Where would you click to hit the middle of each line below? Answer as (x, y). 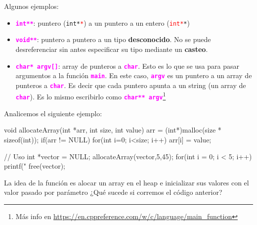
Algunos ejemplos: (31, 6)
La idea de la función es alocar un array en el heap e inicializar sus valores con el (127, 182)
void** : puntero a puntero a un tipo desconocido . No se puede (113, 39)
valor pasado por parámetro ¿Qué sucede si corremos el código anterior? (113, 192)
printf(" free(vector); (35, 166)
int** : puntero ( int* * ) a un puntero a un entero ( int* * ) (103, 22)
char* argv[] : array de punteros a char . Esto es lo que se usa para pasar (127, 66)
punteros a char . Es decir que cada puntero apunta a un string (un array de (131, 85)
